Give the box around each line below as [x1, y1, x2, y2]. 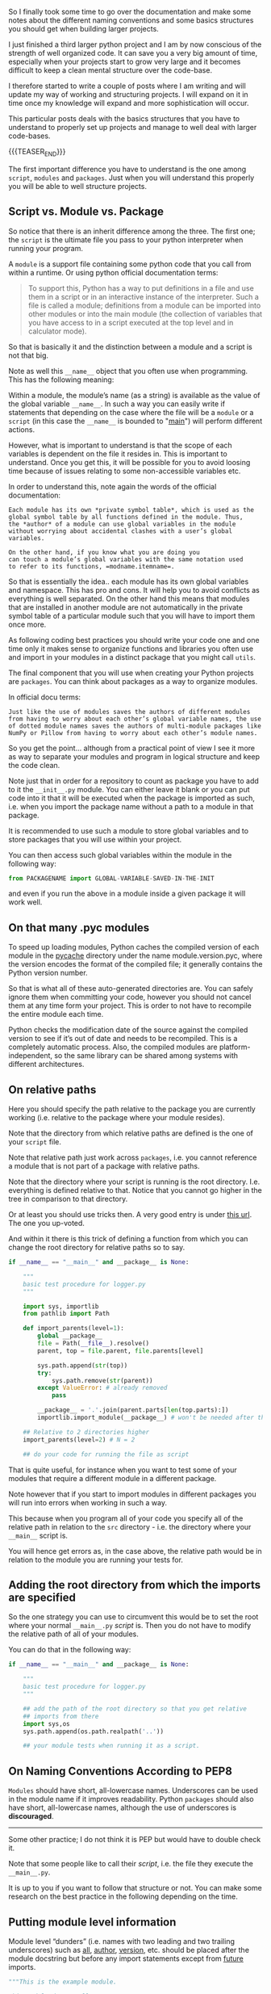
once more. [8, 619, 47, 629]
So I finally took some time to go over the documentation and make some [8, 7, 252, 16]
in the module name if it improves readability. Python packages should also [8, 1795, 254, 1804]
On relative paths [8, 1082, 97, 1097]
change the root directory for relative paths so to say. [8, 1243, 186, 1253]
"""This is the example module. [8, 1978, 117, 1986]
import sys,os [23, 1719, 70, 1727]
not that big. [8, 351, 49, 360]
